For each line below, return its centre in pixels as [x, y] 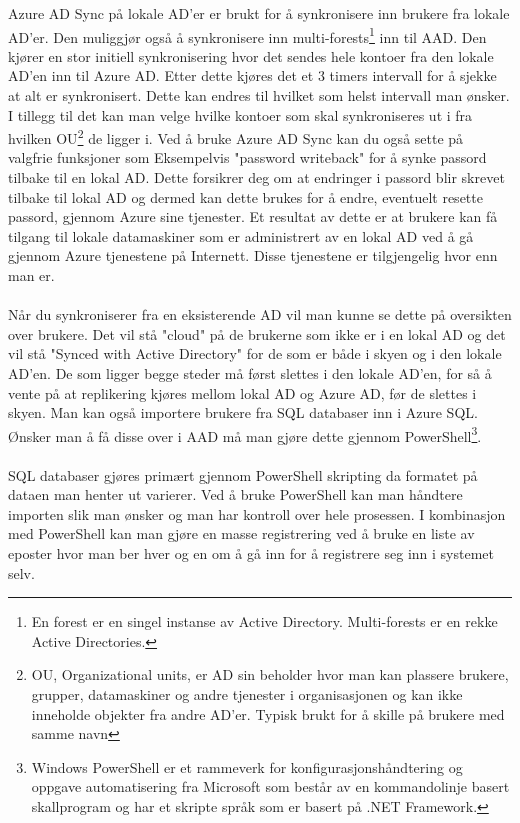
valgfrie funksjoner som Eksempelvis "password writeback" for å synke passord [247, 157]
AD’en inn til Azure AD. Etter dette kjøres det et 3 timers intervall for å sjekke [252, 75]
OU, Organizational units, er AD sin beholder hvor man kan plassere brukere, [270, 674]
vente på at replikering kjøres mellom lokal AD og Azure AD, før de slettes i [242, 392]
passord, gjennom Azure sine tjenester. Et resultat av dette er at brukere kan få [253, 216]
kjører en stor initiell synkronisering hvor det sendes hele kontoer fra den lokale [251, 55]
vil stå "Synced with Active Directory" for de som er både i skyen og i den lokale [255, 353]
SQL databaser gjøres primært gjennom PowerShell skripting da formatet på [243, 474]
